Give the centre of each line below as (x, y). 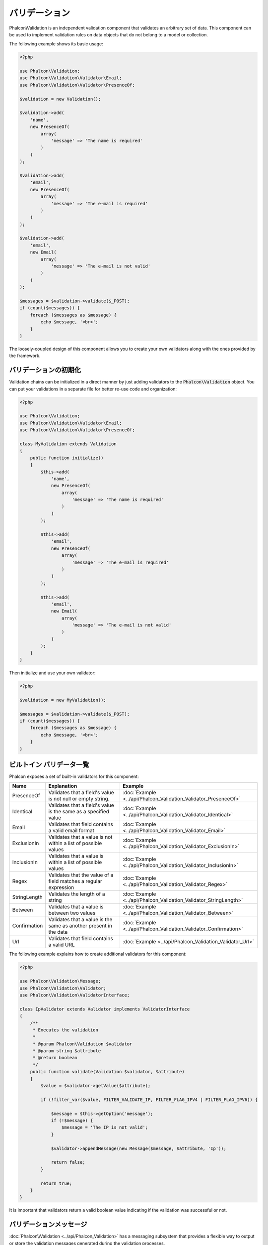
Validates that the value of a (81, 875)
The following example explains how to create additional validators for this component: (98, 954)
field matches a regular (75, 881)
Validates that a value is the (80, 920)
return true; (56, 1183)
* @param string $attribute (67, 1051)
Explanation (63, 786)
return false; (68, 1162)
